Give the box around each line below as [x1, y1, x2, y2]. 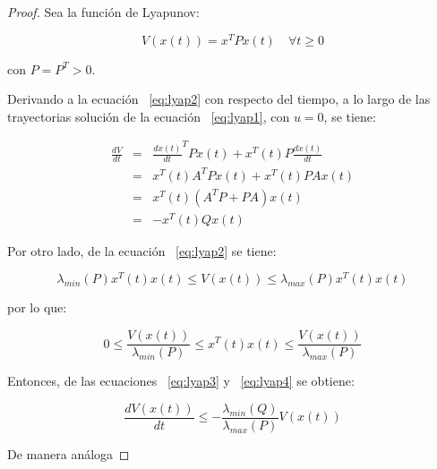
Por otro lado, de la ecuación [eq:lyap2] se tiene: [7, 241, 277, 260]
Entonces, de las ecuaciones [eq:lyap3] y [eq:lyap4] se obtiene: [7, 371, 355, 390]
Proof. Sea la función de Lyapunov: [7, 3, 200, 21]
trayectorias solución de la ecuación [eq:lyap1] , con [7, 107, 290, 125]
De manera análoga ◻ [7, 444, 130, 463]
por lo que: [7, 298, 67, 317]
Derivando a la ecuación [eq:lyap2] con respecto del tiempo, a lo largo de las [7, 90, 431, 108]
